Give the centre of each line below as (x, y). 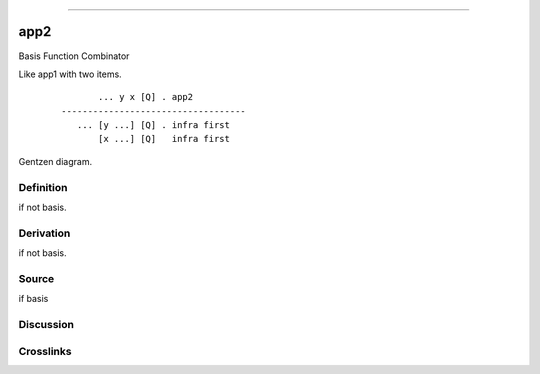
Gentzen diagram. (55, 161)
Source (36, 278)
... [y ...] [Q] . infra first (153, 125)
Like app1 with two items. (70, 74)
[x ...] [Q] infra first (164, 139)
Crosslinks (45, 351)
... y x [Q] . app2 (146, 97)
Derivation (44, 233)
